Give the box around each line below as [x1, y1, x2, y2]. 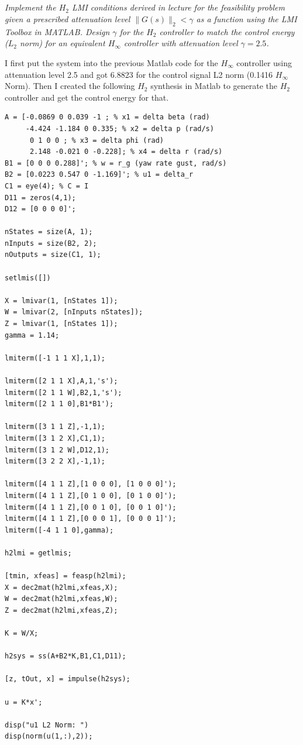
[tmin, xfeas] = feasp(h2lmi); [5, 572, 126, 581]
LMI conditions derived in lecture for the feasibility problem [72, 1, 285, 13]
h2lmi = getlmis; [5, 548, 72, 557]
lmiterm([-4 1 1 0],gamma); [5, 526, 114, 534]
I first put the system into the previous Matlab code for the [5, 56, 218, 68]
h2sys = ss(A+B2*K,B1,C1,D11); [5, 652, 126, 661]
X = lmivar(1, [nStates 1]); [5, 296, 118, 305]
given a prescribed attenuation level [5, 12, 130, 25]
